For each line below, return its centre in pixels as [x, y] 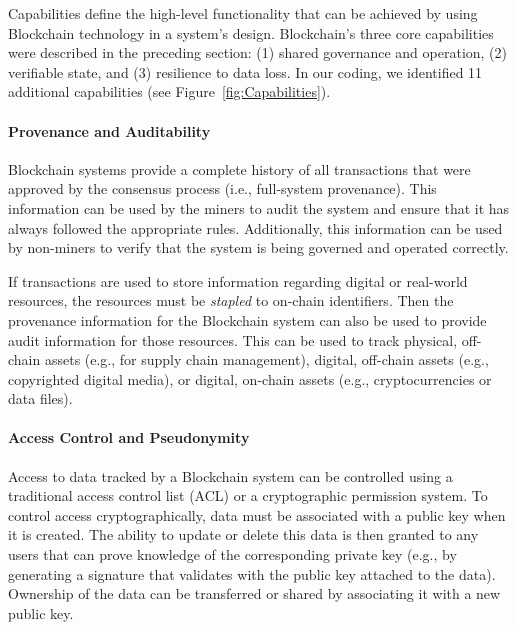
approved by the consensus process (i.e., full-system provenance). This [222, 188]
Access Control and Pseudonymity [129, 437]
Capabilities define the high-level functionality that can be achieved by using [243, 13]
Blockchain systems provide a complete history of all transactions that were [239, 168]
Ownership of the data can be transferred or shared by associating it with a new [254, 593]
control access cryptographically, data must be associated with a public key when [257, 514]
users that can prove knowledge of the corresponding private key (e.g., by [232, 554]
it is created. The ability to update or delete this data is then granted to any [243, 534]
